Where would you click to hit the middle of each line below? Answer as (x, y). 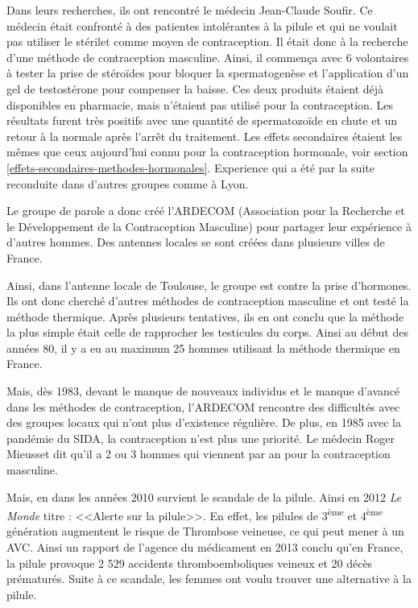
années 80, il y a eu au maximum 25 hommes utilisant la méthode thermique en (203, 347)
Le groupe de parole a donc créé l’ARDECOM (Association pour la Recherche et (206, 211)
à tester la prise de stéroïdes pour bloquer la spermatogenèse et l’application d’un (208, 73)
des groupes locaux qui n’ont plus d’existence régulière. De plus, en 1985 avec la (204, 422)
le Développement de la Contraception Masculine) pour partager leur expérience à (209, 226)
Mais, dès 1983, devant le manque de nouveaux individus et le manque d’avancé (203, 391)
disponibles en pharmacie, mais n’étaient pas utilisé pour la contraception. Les (200, 104)
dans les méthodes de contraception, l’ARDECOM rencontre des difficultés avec (203, 406)
